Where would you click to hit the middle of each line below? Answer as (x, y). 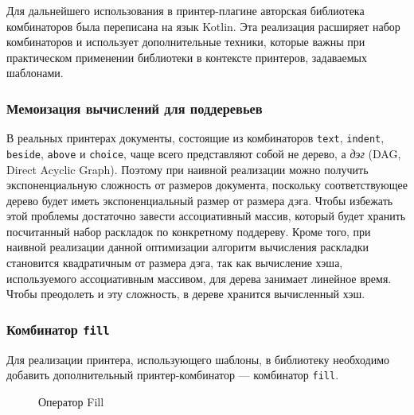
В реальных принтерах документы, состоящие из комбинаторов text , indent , (195, 138)
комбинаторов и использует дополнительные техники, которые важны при (186, 42)
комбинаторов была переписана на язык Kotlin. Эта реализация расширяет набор (203, 26)
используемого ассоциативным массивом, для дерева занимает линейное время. (199, 278)
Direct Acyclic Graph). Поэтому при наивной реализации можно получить (187, 169)
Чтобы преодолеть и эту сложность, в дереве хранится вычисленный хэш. (186, 294)
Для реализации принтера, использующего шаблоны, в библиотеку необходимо (198, 359)
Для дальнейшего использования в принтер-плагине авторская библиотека (186, 10)
